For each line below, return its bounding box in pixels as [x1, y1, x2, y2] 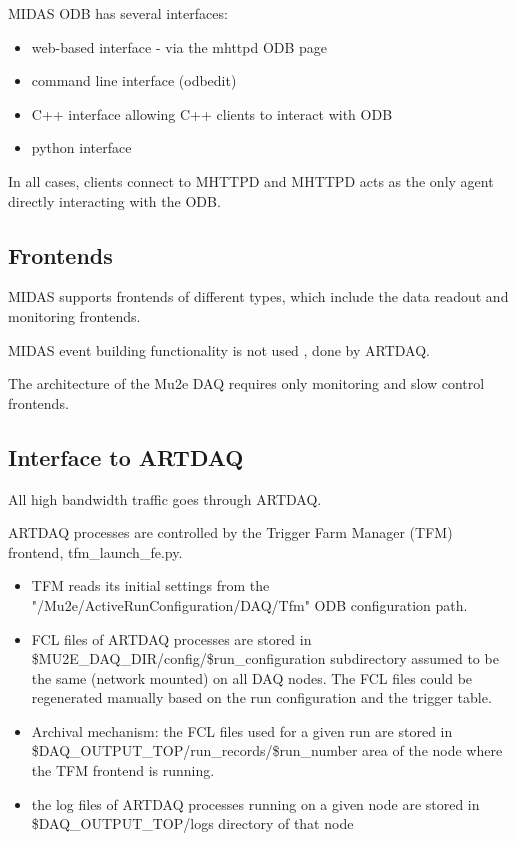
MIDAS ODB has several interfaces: [8, 3, 228, 23]
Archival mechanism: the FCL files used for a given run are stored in [31, 720, 453, 741]
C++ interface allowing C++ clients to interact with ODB [31, 103, 393, 124]
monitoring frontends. [8, 305, 141, 326]
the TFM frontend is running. [31, 760, 215, 781]
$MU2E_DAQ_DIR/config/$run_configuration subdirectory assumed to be [31, 648, 499, 669]
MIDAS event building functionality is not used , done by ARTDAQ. [8, 339, 430, 360]
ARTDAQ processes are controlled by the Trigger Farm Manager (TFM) [8, 522, 453, 543]
